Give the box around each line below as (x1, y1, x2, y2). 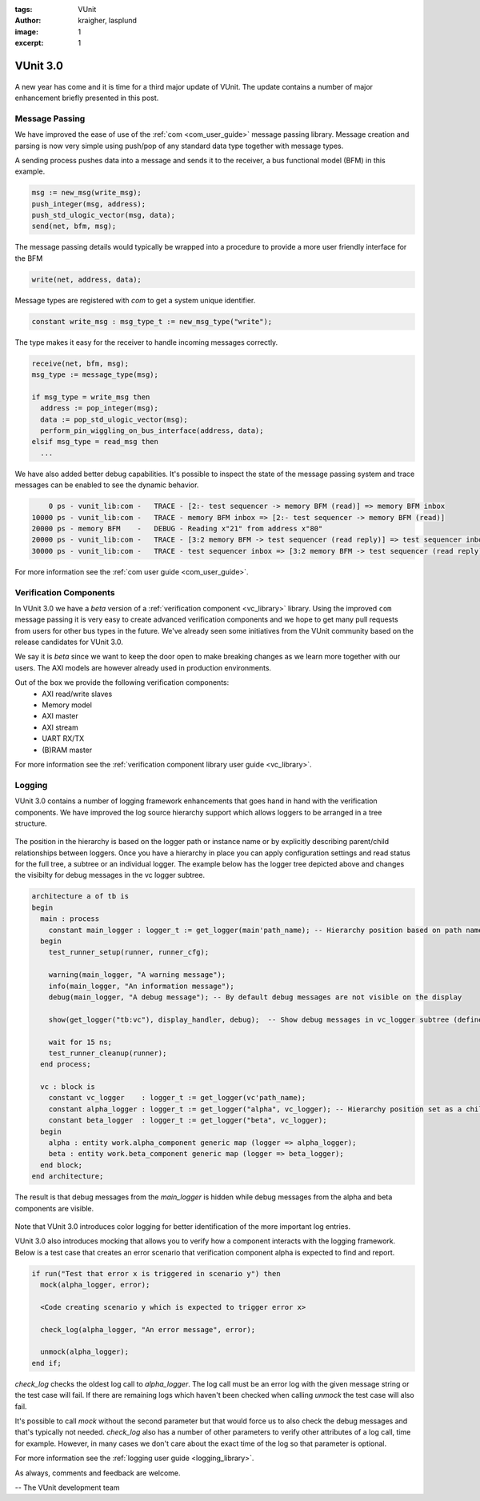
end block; (40, 1160, 83, 1170)
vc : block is (40, 1083, 96, 1091)
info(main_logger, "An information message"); (48, 981, 235, 991)
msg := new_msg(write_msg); (31, 188, 142, 198)
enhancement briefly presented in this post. (14, 93, 159, 102)
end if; (31, 1359, 62, 1367)
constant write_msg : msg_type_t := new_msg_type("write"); (31, 317, 273, 326)
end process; (40, 1060, 91, 1069)
